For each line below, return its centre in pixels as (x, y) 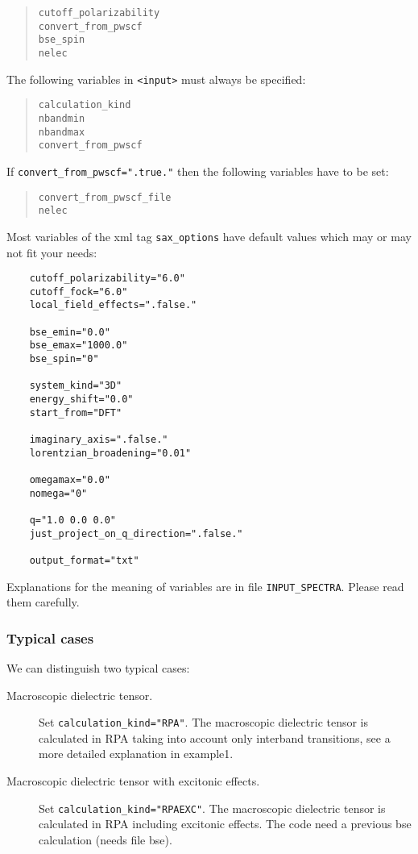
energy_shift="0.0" (81, 400)
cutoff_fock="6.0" (79, 292)
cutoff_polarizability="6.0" (107, 279)
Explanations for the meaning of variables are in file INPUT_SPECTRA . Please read (205, 586)
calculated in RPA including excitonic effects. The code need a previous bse (225, 824)
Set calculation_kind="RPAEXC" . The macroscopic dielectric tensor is (212, 808)
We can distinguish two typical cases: (98, 668)
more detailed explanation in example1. (136, 754)
